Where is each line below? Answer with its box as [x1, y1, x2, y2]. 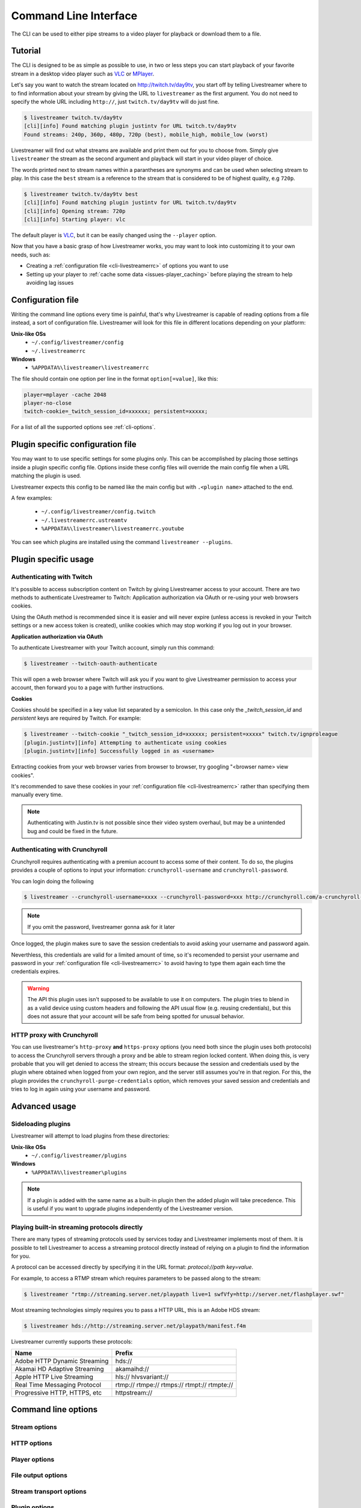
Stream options [11, 1423, 57, 1431]
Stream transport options [11, 1487, 87, 1495]
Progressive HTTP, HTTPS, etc [14, 1389, 102, 1396]
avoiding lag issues [26, 279, 74, 287]
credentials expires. [11, 968, 60, 975]
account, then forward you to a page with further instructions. [11, 684, 165, 691]
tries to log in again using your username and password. [11, 1086, 150, 1093]
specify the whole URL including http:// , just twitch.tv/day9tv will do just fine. [11, 98, 220, 106]
